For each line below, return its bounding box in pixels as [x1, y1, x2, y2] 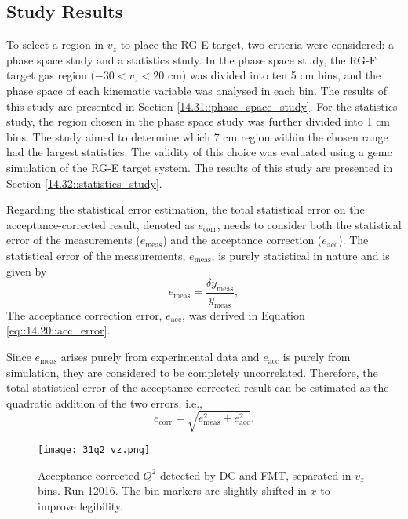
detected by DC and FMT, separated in [160, 466, 352, 483]
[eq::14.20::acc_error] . [6, 322, 111, 338]
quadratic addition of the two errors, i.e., [6, 394, 202, 411]
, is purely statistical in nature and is [211, 247, 390, 263]
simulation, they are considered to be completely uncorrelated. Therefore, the [6, 364, 378, 380]
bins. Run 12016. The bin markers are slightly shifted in [38, 482, 307, 499]
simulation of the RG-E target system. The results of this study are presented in [6, 159, 393, 175]
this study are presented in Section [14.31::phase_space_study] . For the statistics [6, 97, 398, 114]
